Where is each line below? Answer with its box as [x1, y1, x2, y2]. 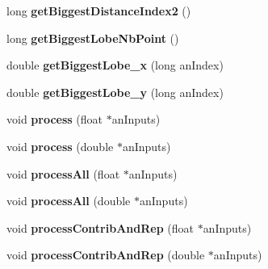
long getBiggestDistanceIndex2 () [6, 2, 191, 19]
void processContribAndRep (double [6, 246, 205, 263]
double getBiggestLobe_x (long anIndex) [6, 57, 224, 74]
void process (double [6, 137, 114, 154]
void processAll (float [6, 165, 120, 182]
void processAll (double [6, 192, 131, 209]
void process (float [6, 111, 103, 128]
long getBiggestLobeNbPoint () [6, 29, 179, 46]
